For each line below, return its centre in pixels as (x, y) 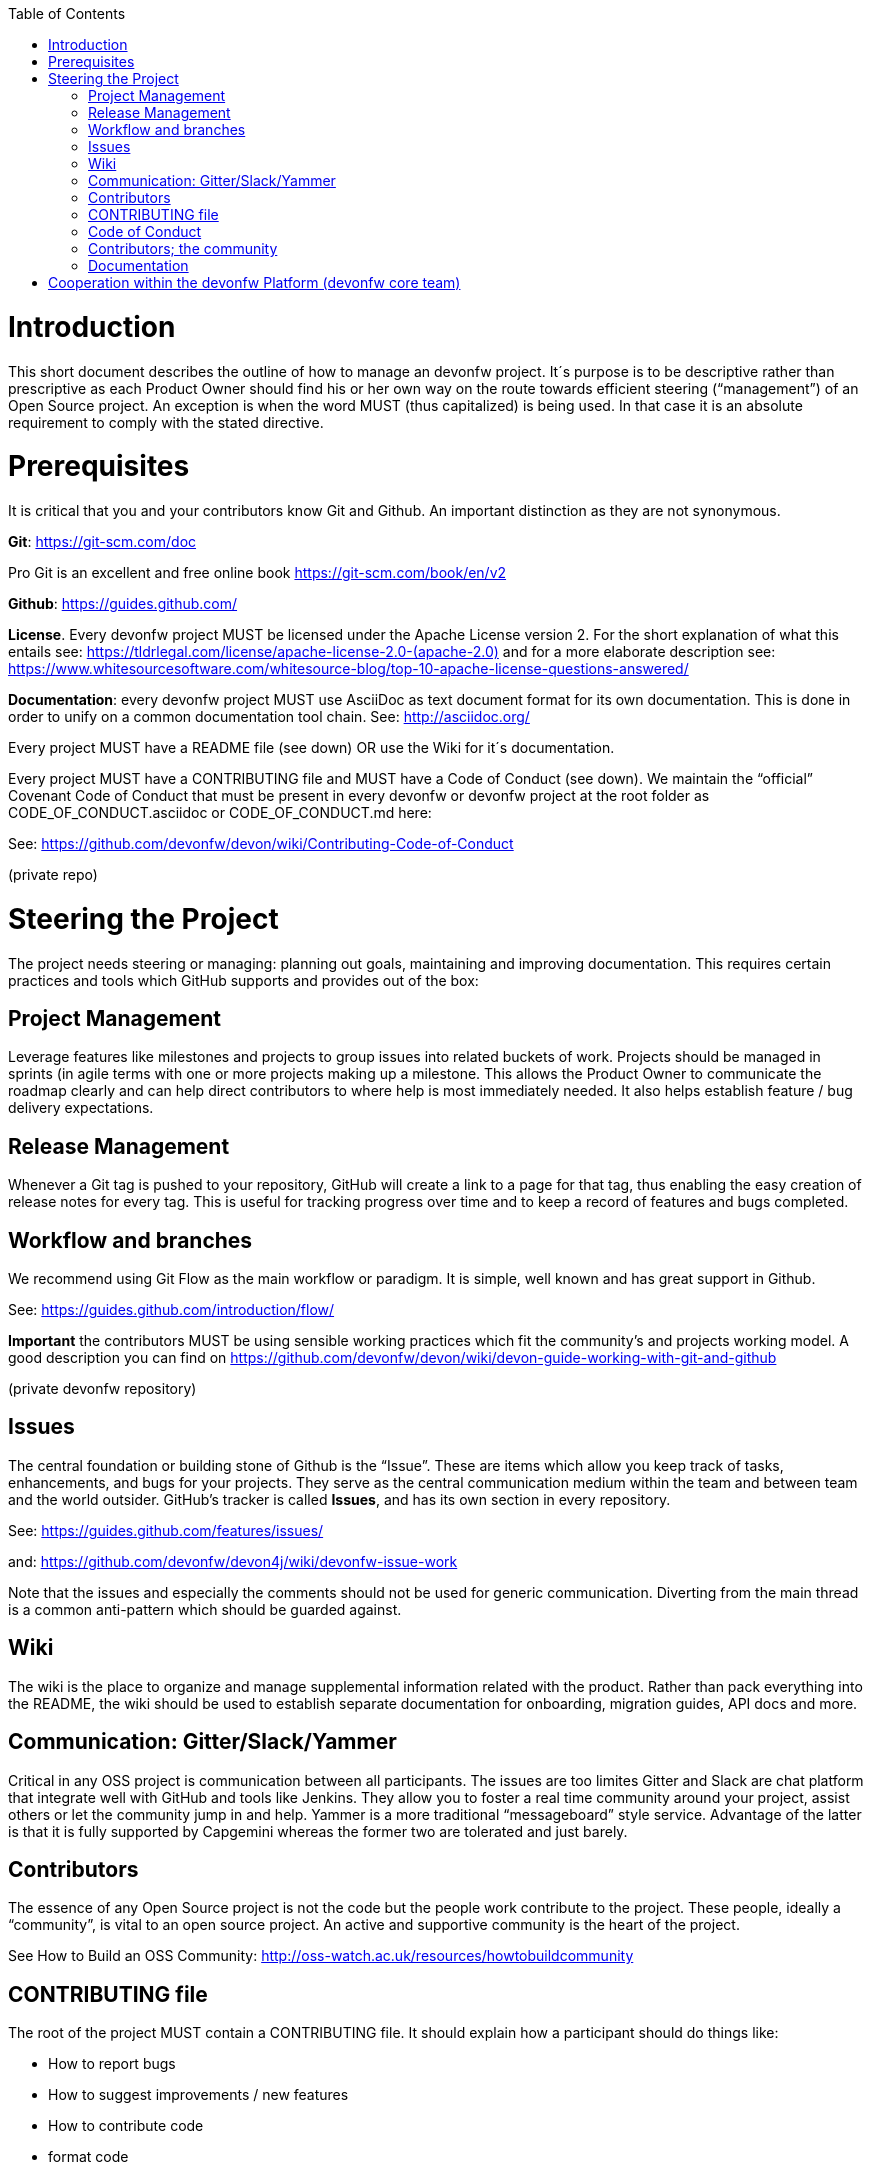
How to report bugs (112, 2064)
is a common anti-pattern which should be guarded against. (205, 1609)
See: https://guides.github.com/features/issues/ (166, 1530)
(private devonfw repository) (102, 1389)
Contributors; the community (183, 248)
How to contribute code (126, 2126)
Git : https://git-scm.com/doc (102, 541)
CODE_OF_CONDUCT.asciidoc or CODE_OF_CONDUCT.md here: (220, 812)
